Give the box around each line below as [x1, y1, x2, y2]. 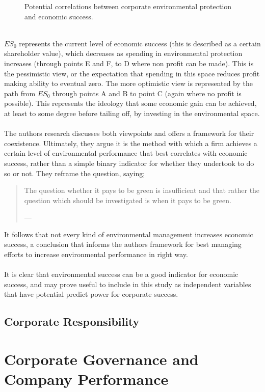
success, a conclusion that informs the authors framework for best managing [4, 239, 242, 249]
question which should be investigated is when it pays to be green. [24, 194, 231, 205]
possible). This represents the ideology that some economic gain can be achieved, [4, 98, 257, 108]
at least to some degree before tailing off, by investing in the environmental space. [4, 107, 260, 118]
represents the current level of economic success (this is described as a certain [19, 38, 261, 48]
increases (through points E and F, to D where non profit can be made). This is [4, 58, 254, 68]
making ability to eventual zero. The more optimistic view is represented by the [4, 78, 253, 89]
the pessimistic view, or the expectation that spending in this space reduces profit [4, 68, 260, 78]
